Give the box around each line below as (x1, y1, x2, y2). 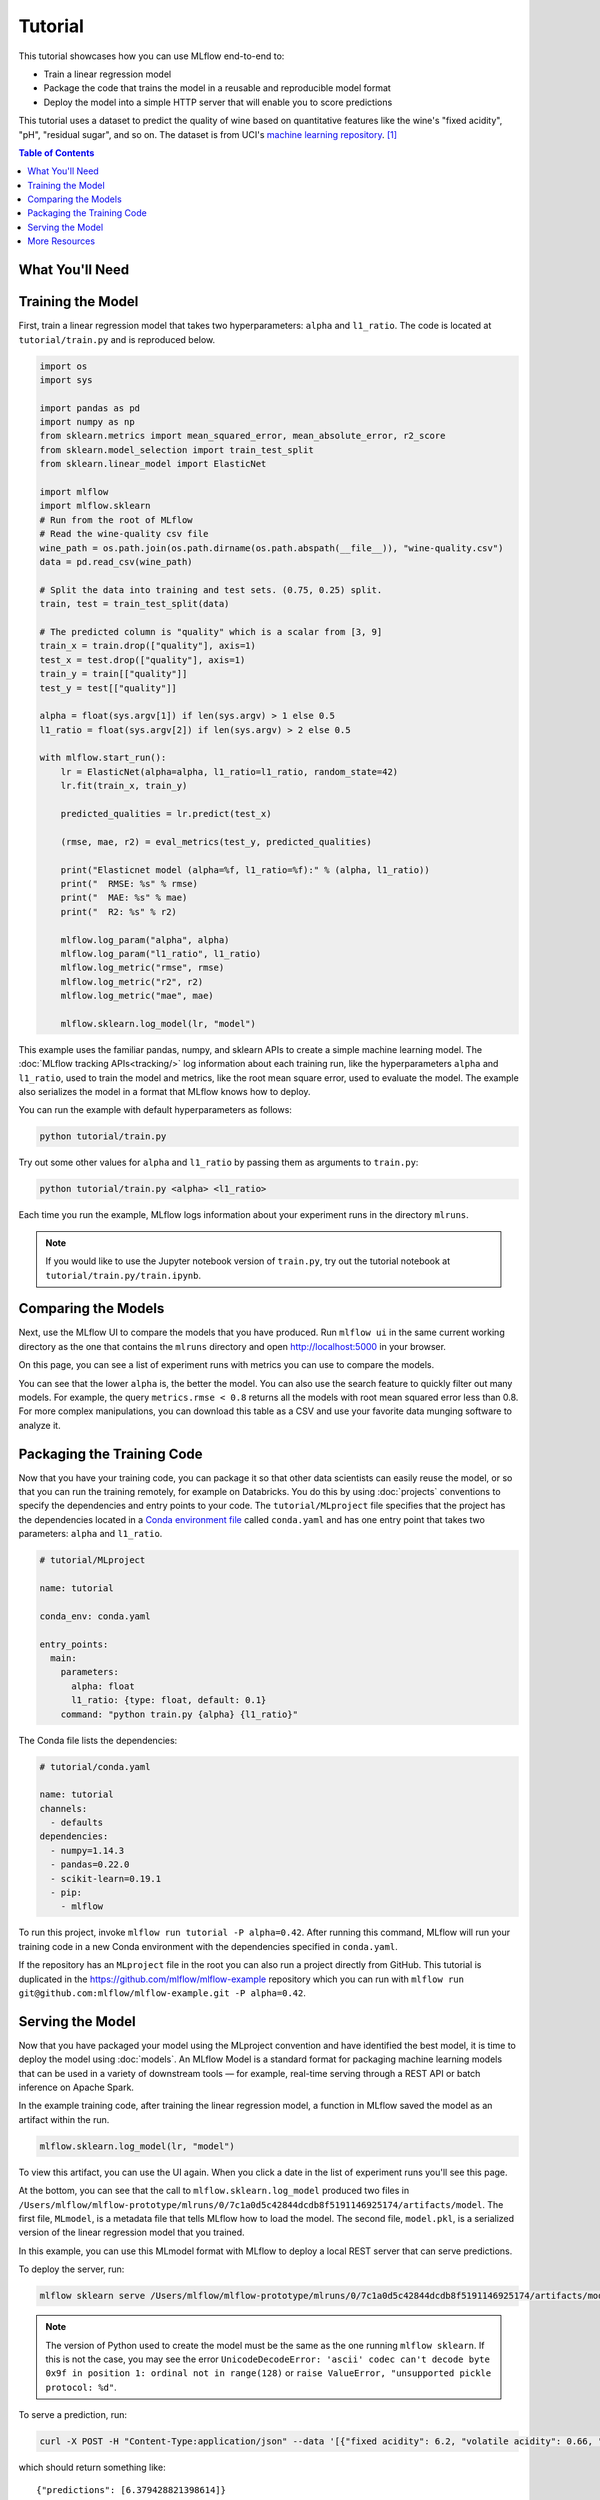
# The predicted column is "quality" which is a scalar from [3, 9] (39, 626, 383, 637)
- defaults (50, 1817, 104, 1829)
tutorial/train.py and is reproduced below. (18, 333, 216, 345)
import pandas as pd (39, 402, 140, 414)
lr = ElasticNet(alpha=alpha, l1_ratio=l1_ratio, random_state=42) (60, 766, 399, 777)
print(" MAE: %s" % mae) (60, 892, 188, 904)
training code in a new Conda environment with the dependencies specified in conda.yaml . (18, 1940, 399, 1952)
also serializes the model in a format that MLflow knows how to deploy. (18, 1086, 311, 1098)
